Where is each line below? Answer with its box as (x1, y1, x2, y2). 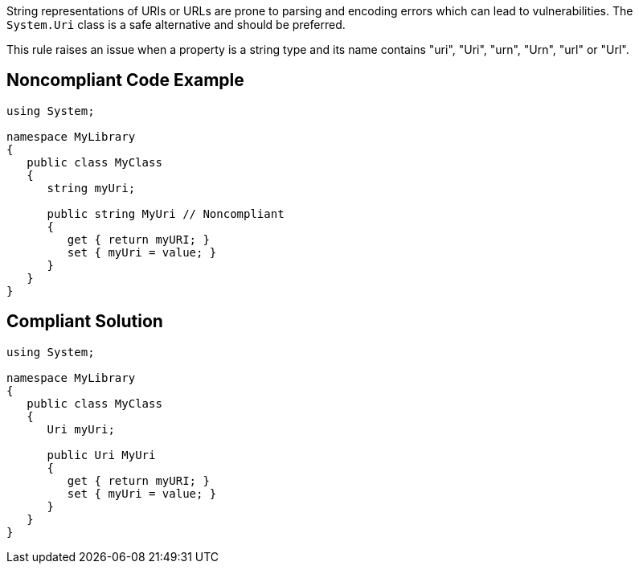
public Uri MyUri (47, 448, 156, 461)
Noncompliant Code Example (6, 70, 244, 91)
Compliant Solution (6, 311, 163, 332)
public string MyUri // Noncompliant (47, 207, 285, 220)
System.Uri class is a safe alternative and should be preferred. (6, 18, 346, 31)
